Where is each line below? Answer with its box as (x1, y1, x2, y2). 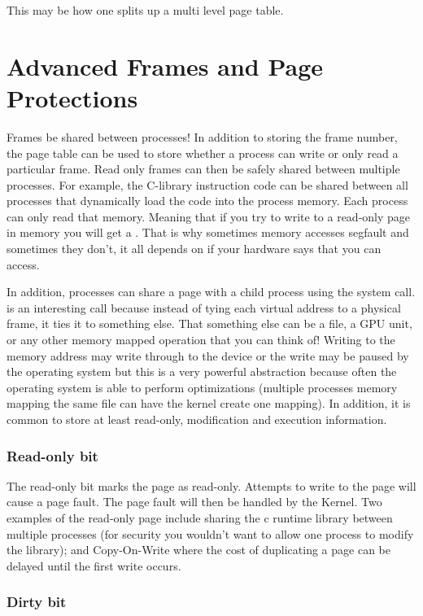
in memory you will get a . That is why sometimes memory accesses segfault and (7, 224, 409, 241)
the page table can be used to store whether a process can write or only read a (7, 144, 399, 161)
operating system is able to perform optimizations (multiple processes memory (7, 378, 398, 395)
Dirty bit (7, 592, 67, 612)
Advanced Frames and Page (7, 49, 324, 82)
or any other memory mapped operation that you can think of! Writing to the (7, 331, 395, 348)
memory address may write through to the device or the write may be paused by (7, 347, 409, 364)
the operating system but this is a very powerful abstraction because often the (7, 363, 397, 380)
